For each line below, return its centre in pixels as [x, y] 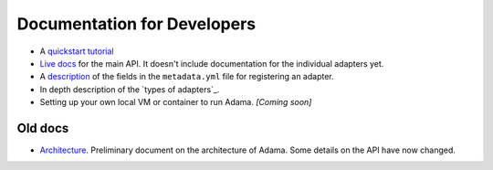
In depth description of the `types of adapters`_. [130, 89]
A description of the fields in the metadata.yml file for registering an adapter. [187, 77]
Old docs [43, 128]
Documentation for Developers [136, 24]
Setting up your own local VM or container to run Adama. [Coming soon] [176, 102]
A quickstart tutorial [77, 51]
